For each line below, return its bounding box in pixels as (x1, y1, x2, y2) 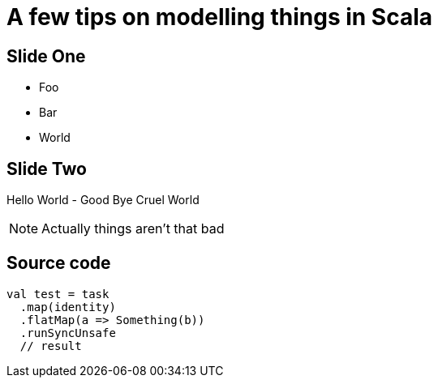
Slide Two (6, 158, 88, 179)
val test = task (6, 287, 109, 301)
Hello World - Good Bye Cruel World (6, 193, 200, 207)
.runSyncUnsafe (19, 326, 116, 339)
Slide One (6, 45, 86, 66)
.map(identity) (19, 300, 116, 314)
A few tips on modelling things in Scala (6, 3, 433, 31)
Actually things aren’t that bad (41, 220, 225, 237)
